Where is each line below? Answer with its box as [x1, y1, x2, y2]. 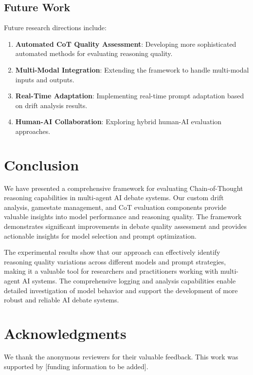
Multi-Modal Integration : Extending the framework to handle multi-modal [15, 64, 249, 75]
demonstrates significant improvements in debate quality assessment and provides [4, 221, 247, 231]
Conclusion [4, 154, 79, 174]
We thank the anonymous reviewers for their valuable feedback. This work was [4, 351, 238, 361]
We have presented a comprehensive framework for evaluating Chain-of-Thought [4, 183, 243, 193]
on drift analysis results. [15, 100, 88, 110]
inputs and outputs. [15, 74, 74, 84]
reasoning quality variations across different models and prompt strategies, [4, 256, 226, 266]
